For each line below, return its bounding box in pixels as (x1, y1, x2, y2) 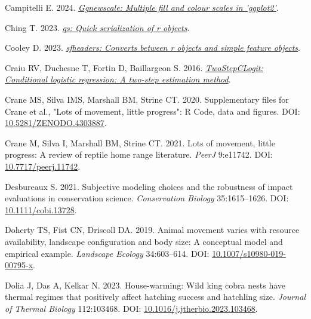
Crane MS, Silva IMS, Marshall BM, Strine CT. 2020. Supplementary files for (5, 93, 289, 105)
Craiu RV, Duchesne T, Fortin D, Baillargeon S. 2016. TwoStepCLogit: (5, 61, 263, 73)
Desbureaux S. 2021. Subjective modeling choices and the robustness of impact (5, 180, 293, 192)
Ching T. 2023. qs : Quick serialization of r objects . (5, 21, 190, 33)
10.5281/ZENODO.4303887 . (5, 116, 107, 129)
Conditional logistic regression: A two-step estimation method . (5, 73, 231, 85)
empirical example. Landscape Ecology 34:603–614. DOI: (5, 247, 210, 259)
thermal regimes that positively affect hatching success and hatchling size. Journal (5, 290, 306, 303)
